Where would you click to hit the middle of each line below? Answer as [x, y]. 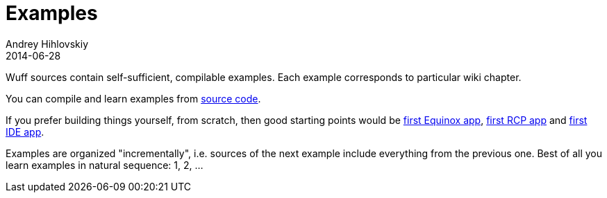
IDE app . [25, 132]
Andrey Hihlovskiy [47, 44]
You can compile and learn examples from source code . [133, 98]
